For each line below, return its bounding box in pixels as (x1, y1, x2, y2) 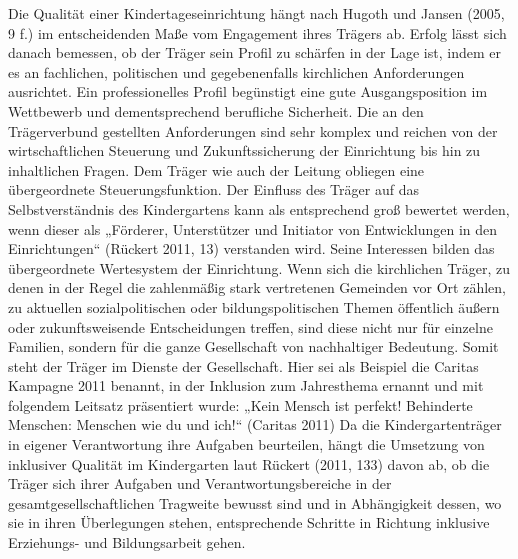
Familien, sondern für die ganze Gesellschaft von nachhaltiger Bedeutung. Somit (8, 336, 499, 357)
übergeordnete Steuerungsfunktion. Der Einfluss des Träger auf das (8, 179, 419, 200)
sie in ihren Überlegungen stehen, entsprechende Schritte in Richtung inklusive (8, 512, 490, 533)
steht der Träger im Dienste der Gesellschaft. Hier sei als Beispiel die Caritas (8, 355, 479, 376)
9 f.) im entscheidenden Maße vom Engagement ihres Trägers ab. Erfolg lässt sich (8, 22, 507, 43)
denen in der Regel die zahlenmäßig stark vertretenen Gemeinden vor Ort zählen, (8, 277, 506, 298)
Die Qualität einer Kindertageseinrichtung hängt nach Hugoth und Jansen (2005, (8, 3, 505, 23)
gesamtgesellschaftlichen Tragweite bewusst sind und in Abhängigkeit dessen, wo (8, 492, 502, 513)
